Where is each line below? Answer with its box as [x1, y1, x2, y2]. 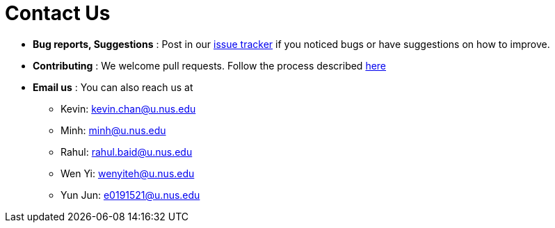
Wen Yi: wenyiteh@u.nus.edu [61, 167, 195, 179]
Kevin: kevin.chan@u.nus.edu [61, 102, 196, 115]
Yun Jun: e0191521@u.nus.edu [61, 188, 200, 201]
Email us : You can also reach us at [33, 81, 193, 93]
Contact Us [5, 1, 111, 25]
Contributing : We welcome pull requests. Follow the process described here [33, 59, 387, 72]
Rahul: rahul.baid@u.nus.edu [61, 145, 193, 158]
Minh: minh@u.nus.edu [61, 124, 166, 136]
